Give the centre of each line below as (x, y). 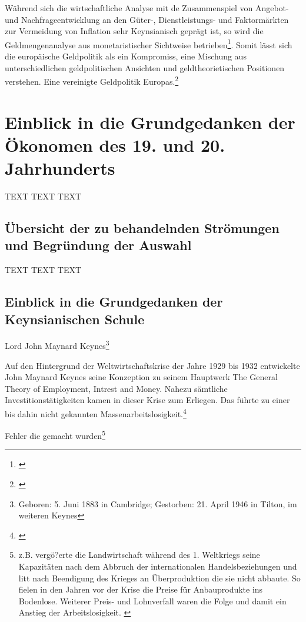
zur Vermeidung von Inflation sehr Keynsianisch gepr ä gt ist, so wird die (134, 31)
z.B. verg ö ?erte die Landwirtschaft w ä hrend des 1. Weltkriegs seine (139, 555)
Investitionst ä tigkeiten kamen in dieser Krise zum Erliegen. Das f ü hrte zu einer (147, 400)
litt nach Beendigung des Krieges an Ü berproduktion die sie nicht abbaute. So (159, 578)
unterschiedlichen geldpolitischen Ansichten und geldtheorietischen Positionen (145, 67)
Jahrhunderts (60, 168)
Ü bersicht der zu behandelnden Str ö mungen (142, 227)
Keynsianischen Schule (75, 319)
